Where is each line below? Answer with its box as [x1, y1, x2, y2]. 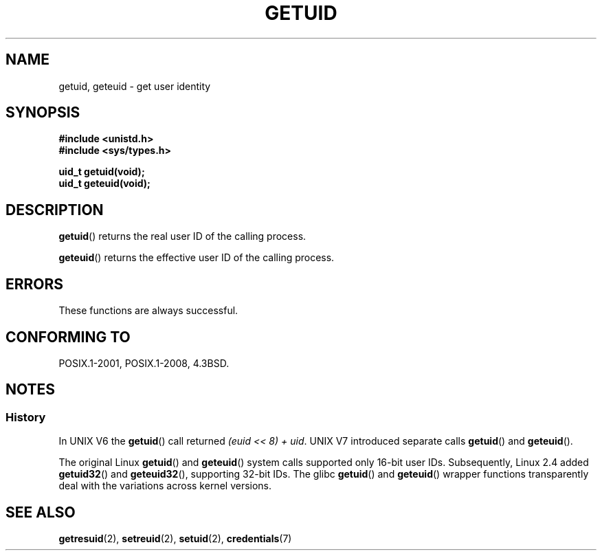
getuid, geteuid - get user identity [58, 80, 211, 92]
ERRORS [5, 275, 64, 293]
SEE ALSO [5, 503, 76, 521]
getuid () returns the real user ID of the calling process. [58, 230, 306, 243]
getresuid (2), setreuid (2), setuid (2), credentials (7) [58, 533, 292, 545]
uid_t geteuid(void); [58, 177, 150, 190]
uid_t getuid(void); [58, 166, 145, 178]
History [5, 410, 46, 424]
